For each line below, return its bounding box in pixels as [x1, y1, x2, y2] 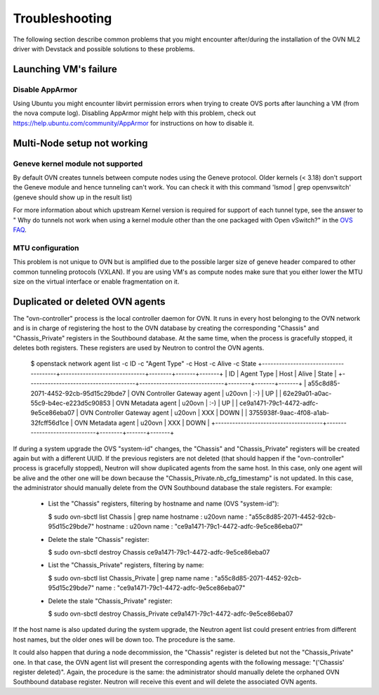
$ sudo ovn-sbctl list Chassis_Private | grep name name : [48, 574, 213, 582]
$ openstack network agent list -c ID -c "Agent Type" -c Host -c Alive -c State [30, 359, 257, 368]
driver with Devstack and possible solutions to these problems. [13, 44, 195, 53]
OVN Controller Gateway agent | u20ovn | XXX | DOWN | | [79, 409, 248, 417]
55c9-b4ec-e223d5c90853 [30, 399, 111, 407]
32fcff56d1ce [30, 418, 69, 427]
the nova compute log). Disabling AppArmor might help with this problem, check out [13, 109, 256, 117]
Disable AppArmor [13, 84, 78, 94]
